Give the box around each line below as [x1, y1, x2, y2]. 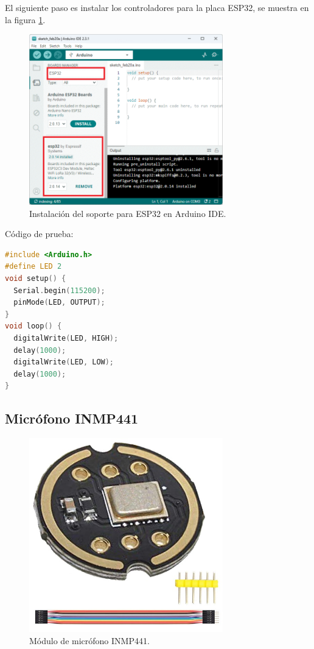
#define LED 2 [5, 262, 62, 271]
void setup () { [5, 274, 66, 283]
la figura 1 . [5, 13, 46, 26]
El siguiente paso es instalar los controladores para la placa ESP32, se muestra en [5, 1, 309, 13]
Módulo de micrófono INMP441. [29, 634, 150, 647]
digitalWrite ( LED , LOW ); [13, 358, 114, 367]
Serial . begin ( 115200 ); [13, 286, 105, 295]
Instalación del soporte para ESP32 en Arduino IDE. [29, 207, 226, 219]
